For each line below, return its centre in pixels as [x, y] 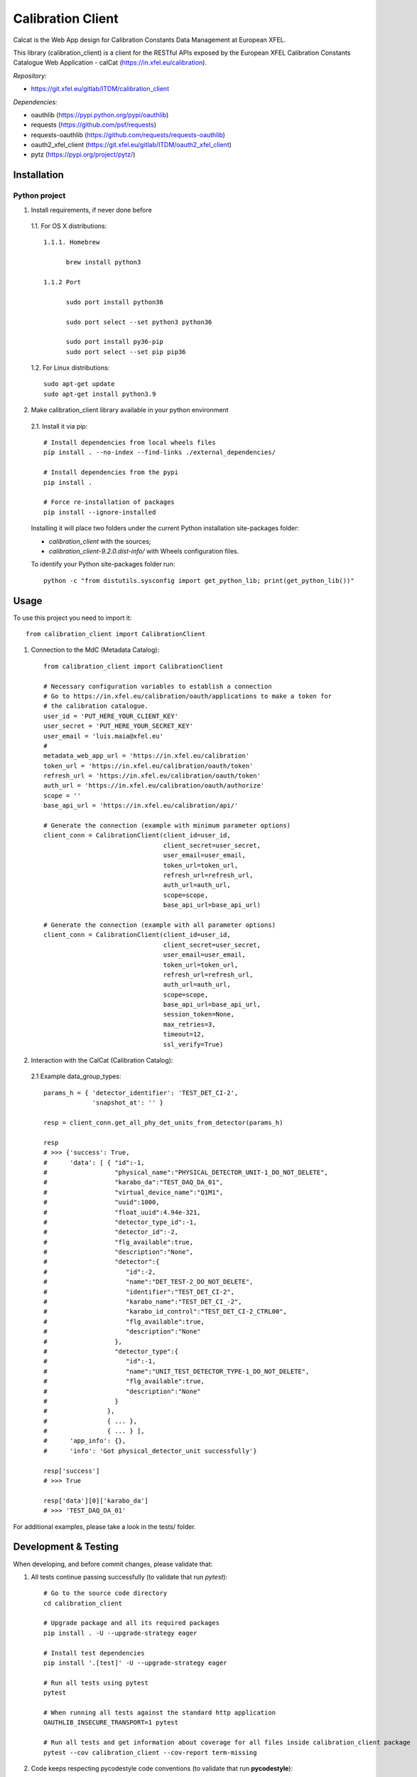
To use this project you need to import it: [72, 618]
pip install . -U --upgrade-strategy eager [120, 1633]
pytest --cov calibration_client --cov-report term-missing [150, 1752]
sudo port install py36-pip [114, 342]
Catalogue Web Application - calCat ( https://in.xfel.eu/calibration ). [110, 63]
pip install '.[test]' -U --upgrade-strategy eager [135, 1663]
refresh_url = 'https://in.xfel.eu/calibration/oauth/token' [152, 776]
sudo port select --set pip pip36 [126, 351]
